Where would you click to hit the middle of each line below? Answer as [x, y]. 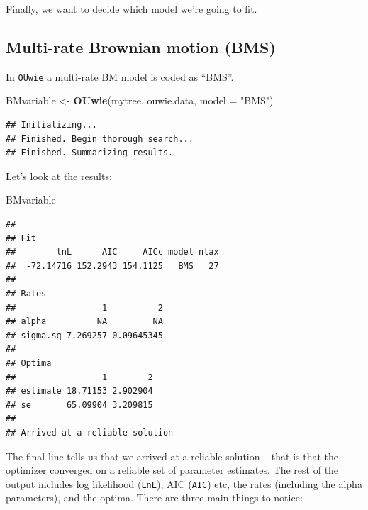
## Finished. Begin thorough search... [100, 139]
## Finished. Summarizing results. [90, 153]
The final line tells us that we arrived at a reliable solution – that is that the [172, 456]
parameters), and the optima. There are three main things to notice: [154, 498]
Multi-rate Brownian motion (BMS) [141, 46]
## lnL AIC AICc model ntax [112, 252]
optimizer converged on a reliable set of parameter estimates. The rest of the [172, 470]
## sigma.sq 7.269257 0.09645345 [84, 335]
